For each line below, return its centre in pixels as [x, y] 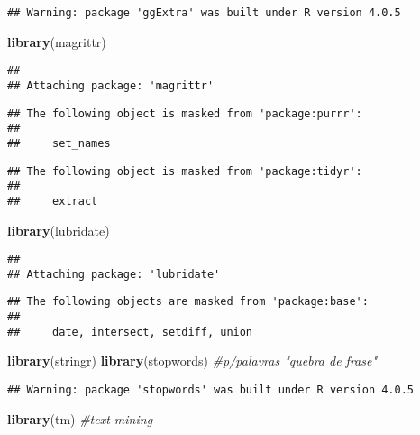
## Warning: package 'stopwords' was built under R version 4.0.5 [211, 389]
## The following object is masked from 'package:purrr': [185, 113]
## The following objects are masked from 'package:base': [188, 302]
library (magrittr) [57, 41]
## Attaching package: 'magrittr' [111, 85]
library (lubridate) [59, 230]
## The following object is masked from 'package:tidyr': [185, 171]
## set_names [59, 143]
